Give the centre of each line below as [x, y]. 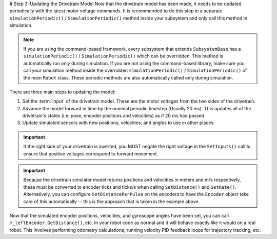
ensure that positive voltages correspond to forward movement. [91, 153]
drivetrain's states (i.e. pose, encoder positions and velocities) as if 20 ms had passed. [114, 116]
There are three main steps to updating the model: [62, 92]
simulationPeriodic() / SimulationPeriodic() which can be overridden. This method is [123, 56]
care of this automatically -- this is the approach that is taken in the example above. [112, 201]
